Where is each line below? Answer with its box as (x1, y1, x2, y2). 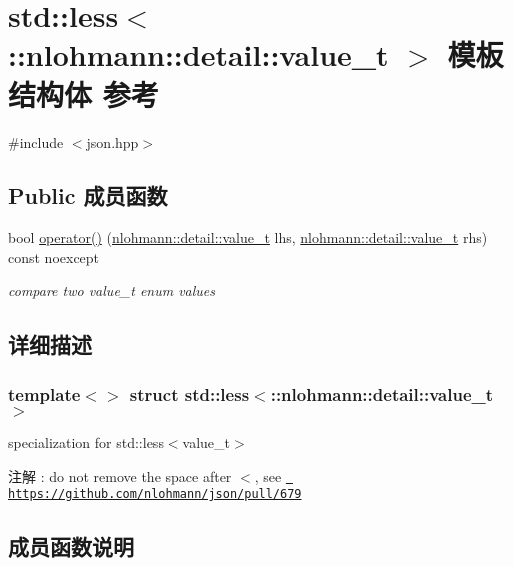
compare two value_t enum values (8, 280, 216, 301)
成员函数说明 (8, 531, 134, 562)
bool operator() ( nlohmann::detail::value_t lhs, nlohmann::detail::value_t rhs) (8, 227, 488, 248)
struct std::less (129, 381, 250, 406)
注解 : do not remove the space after (8, 465, 232, 486)
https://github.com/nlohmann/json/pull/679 (8, 487, 302, 502)
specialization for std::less (8, 432, 164, 453)
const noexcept (8, 246, 100, 267)
